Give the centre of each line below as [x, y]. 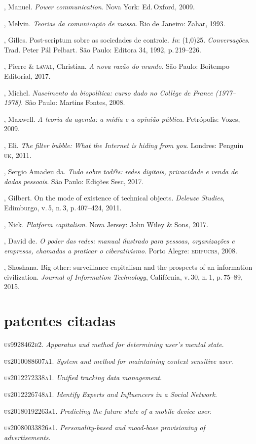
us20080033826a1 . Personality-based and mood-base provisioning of [105, 427]
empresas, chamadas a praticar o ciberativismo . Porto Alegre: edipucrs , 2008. [121, 250]
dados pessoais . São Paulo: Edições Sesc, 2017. [74, 181]
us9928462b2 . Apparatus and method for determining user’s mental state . [114, 344]
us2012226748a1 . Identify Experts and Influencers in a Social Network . [110, 394]
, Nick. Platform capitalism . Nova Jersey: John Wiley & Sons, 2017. [106, 224]
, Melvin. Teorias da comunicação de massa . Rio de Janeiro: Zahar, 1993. [115, 23]
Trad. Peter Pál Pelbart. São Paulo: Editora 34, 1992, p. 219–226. [103, 49]
